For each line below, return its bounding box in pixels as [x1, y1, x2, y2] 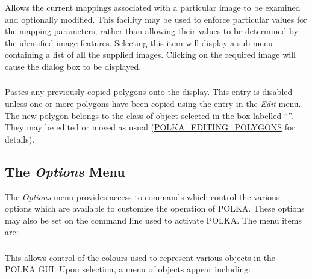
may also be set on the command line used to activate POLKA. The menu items [5, 213, 302, 226]
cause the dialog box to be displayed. [5, 60, 142, 72]
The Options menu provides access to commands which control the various [5, 190, 280, 203]
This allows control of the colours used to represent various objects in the [5, 251, 276, 263]
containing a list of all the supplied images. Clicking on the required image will [5, 48, 296, 61]
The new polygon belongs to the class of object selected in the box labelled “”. [5, 109, 293, 121]
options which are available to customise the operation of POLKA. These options [5, 202, 305, 215]
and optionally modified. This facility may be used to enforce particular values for [5, 13, 307, 25]
